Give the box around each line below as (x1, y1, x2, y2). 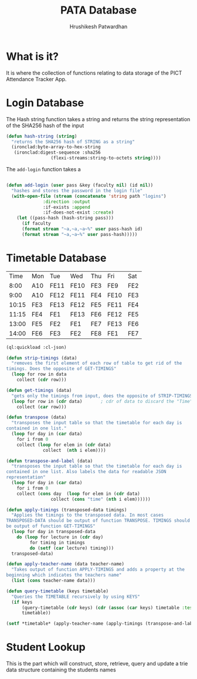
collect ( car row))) (16, 404, 67, 410)
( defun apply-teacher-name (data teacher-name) (6, 561, 125, 567)
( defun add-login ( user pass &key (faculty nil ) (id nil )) (6, 182, 154, 188)
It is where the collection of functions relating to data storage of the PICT (6, 69, 182, 76)
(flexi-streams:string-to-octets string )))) (50, 155, 161, 161)
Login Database (6, 96, 84, 109)
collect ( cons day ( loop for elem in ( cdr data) (16, 491, 141, 497)
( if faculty (21, 221, 51, 227)
